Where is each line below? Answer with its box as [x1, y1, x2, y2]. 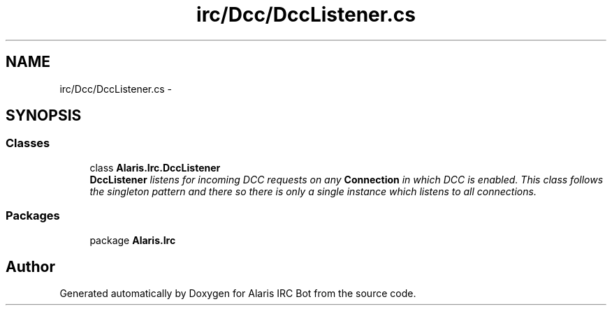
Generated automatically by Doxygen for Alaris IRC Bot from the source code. [59, 287, 416, 300]
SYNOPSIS [6, 107, 82, 125]
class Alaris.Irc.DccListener [89, 161, 221, 174]
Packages [6, 208, 60, 223]
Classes [6, 136, 50, 151]
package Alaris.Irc [89, 234, 176, 246]
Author [6, 257, 55, 275]
